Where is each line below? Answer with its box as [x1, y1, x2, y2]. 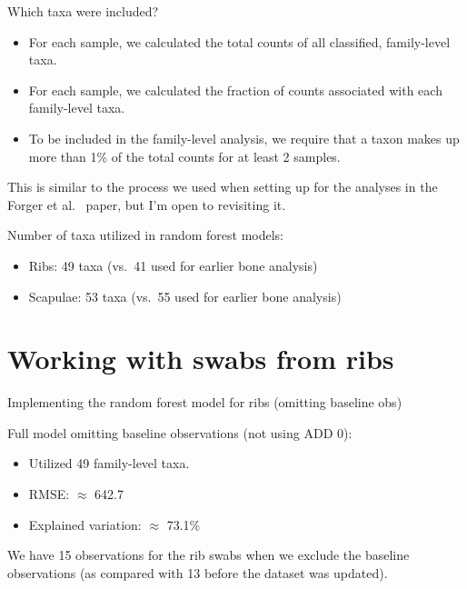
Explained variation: [28, 514, 142, 534]
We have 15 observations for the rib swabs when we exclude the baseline [7, 545, 410, 564]
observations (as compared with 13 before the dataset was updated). [7, 563, 388, 582]
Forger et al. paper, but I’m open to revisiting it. [7, 195, 286, 214]
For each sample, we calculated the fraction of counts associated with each [28, 80, 442, 99]
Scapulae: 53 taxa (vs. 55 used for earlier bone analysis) [28, 286, 342, 305]
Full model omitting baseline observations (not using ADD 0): [7, 423, 353, 442]
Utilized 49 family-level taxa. [28, 454, 190, 473]
